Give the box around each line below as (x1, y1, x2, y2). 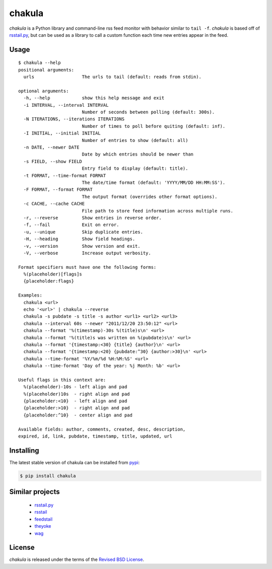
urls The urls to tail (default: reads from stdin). (23, 74, 201, 80)
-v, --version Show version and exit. (23, 243, 141, 249)
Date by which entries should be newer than (82, 152, 194, 157)
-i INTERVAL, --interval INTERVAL (23, 102, 109, 108)
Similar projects (9, 487, 60, 496)
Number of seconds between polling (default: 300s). (82, 109, 215, 115)
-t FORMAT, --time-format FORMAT (23, 173, 106, 178)
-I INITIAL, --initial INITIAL (23, 130, 101, 136)
